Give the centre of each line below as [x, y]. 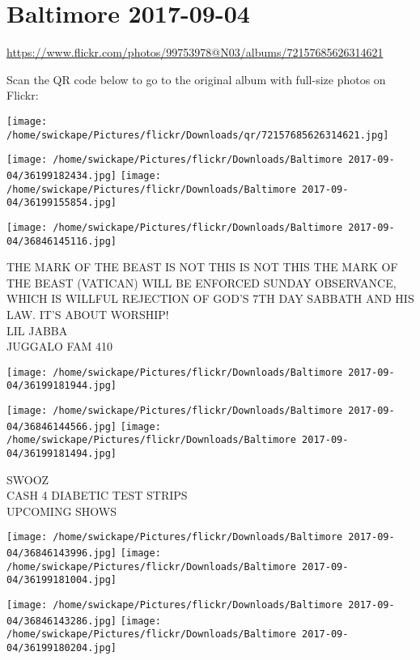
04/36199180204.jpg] [62, 648]
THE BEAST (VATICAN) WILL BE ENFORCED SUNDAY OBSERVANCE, [202, 282]
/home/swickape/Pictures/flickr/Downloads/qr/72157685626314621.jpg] [198, 135]
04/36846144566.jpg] [62, 426]
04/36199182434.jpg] [62, 175]
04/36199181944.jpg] [62, 386]
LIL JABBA [37, 330]
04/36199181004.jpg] [62, 580]
